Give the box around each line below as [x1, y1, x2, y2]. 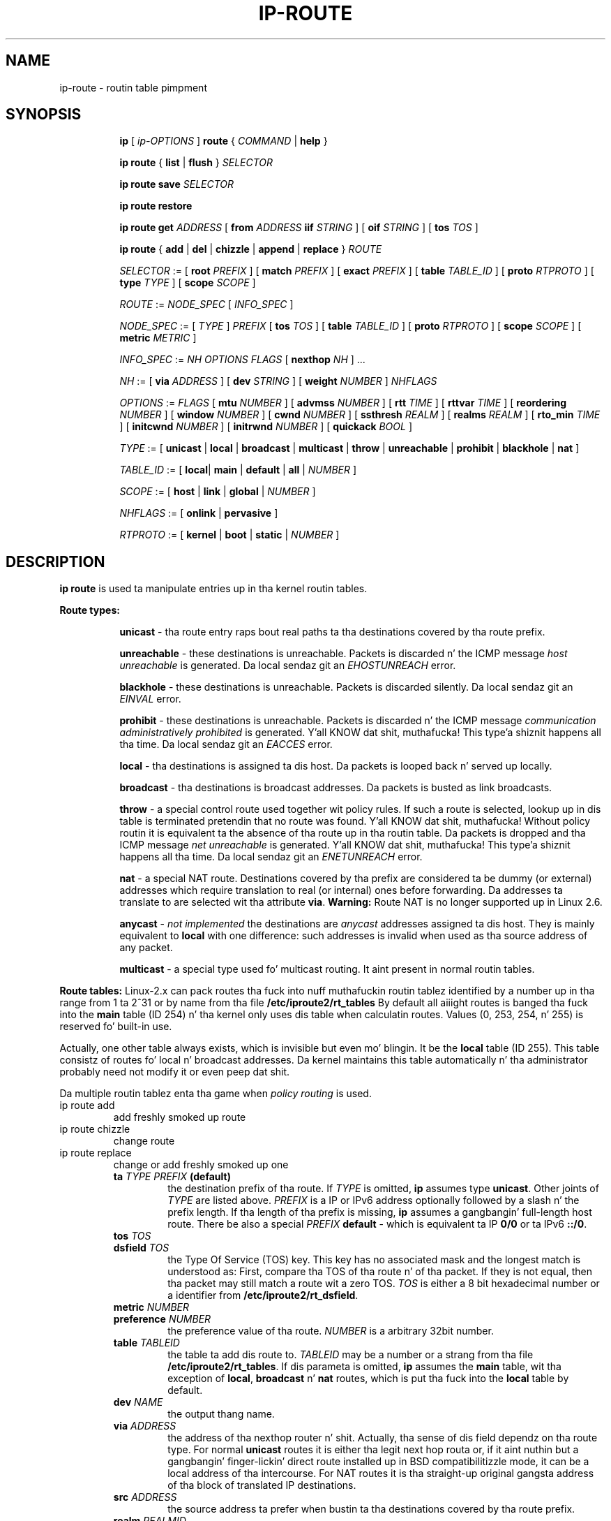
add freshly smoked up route [113, 1111, 246, 1124]
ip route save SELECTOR [119, 178, 234, 191]
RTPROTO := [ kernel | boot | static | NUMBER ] [119, 529, 340, 541]
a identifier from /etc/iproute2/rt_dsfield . [167, 1289, 359, 1302]
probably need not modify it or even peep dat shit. [59, 1066, 290, 1078]
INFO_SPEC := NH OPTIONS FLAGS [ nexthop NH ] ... [119, 353, 365, 366]
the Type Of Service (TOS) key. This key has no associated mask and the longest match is [167, 1254, 581, 1266]
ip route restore [119, 200, 193, 212]
